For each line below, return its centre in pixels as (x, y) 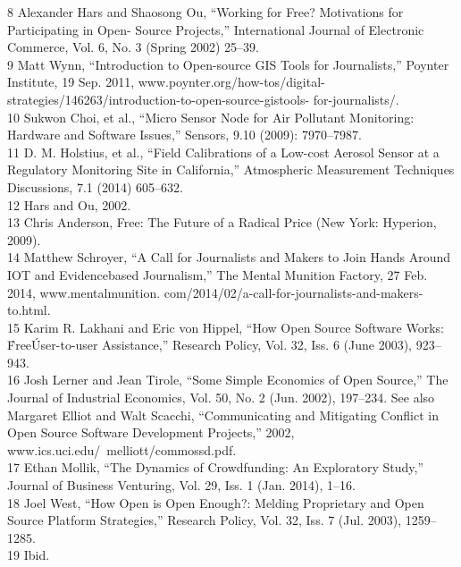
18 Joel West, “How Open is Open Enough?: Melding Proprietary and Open (216, 502)
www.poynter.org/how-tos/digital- (231, 82)
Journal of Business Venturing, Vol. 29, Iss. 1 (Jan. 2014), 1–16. (181, 485)
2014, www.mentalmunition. (84, 292)
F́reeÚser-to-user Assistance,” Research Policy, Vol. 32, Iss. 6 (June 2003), (210, 345)
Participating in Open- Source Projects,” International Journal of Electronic (216, 29)
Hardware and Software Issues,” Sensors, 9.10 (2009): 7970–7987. (184, 135)
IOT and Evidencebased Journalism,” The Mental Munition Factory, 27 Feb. (218, 274)
